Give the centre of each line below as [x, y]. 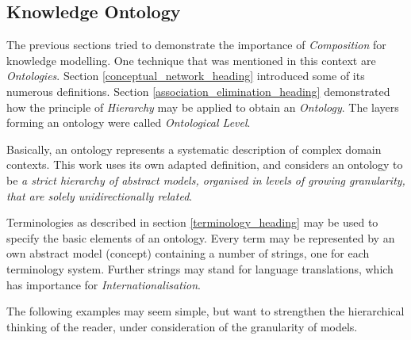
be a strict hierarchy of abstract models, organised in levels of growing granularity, [206, 180]
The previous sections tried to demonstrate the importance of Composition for [196, 45]
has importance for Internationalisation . [104, 284]
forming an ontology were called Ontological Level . [129, 122]
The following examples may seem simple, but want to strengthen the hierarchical [205, 311]
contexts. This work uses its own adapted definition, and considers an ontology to [205, 164]
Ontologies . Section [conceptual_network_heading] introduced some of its [186, 76]
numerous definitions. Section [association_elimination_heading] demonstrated [198, 91]
